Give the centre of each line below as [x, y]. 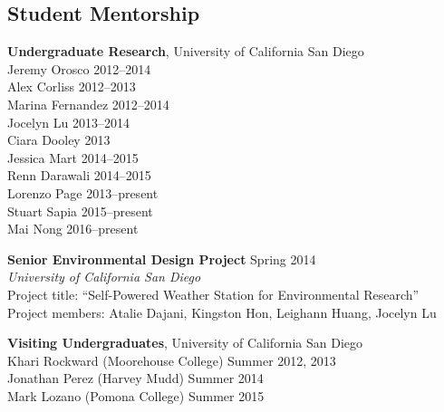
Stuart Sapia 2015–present [80, 211]
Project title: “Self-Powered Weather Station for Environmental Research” [213, 294]
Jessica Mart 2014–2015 [73, 157]
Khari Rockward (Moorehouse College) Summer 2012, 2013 [172, 360]
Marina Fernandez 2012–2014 [88, 104]
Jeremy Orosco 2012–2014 [79, 68]
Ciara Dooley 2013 [59, 140]
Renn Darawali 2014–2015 [79, 175]
